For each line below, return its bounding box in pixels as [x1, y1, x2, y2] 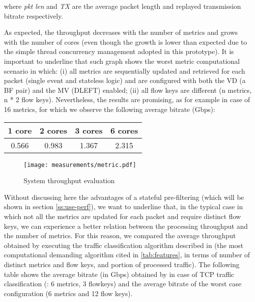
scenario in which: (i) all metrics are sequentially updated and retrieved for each [4, 65, 245, 76]
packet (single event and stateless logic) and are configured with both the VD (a [4, 75, 246, 85]
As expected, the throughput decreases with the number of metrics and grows [4, 27, 238, 37]
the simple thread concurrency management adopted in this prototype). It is [4, 46, 234, 56]
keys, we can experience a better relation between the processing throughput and [4, 220, 248, 231]
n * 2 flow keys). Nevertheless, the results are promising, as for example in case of [4, 94, 250, 105]
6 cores [110, 124, 138, 136]
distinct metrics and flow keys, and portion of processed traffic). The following [4, 259, 240, 269]
